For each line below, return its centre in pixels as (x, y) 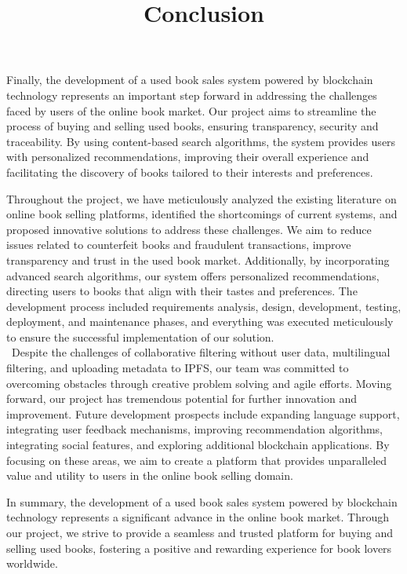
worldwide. (32, 563)
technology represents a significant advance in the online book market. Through (198, 517)
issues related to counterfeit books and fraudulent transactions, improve (179, 245)
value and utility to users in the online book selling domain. (150, 475)
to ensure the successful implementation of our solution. (140, 336)
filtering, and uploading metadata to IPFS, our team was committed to (178, 368)
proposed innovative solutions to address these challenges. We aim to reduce (189, 229)
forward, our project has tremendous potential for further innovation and (182, 399)
